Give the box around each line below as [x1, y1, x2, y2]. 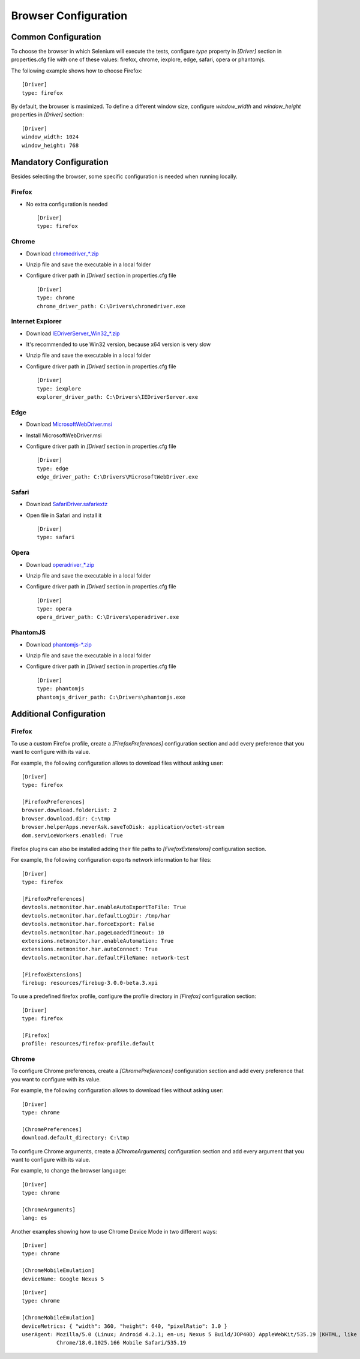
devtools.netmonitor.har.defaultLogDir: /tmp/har [22, 912, 171, 919]
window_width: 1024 [22, 134, 79, 140]
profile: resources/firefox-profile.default [22, 1041, 155, 1047]
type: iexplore [37, 385, 82, 392]
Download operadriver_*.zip [26, 561, 95, 568]
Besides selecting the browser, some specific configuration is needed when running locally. [11, 173, 238, 180]
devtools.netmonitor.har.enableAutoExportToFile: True [22, 904, 187, 911]
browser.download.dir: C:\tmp [22, 815, 111, 822]
